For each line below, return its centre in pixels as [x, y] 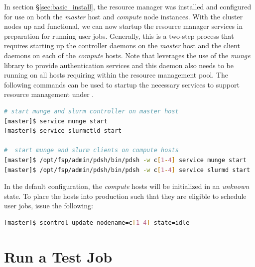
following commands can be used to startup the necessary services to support [122, 84]
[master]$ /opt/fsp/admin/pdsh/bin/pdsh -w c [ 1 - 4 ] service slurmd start [127, 170]
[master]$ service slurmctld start [63, 131]
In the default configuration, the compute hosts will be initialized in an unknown [127, 186]
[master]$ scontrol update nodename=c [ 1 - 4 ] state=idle [97, 222]
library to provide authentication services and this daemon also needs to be [119, 65]
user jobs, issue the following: [49, 206]
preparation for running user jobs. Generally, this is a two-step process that [119, 36]
